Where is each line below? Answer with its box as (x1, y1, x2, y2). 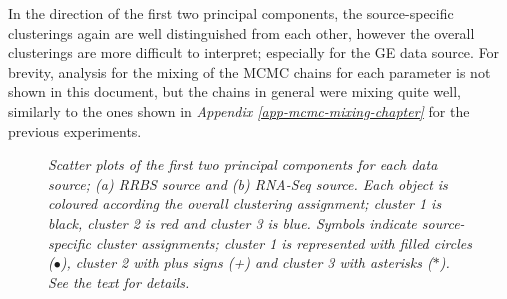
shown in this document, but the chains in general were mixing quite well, (8, 81, 461, 102)
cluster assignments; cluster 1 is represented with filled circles (95, 232, 472, 253)
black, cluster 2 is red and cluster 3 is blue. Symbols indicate (48, 212, 417, 233)
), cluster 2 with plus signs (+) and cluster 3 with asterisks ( (60, 252, 433, 273)
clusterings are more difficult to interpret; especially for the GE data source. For (8, 42, 500, 63)
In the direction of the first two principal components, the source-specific (8, 3, 454, 23)
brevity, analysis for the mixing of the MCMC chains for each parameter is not (8, 61, 491, 82)
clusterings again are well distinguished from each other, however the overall (8, 22, 475, 43)
